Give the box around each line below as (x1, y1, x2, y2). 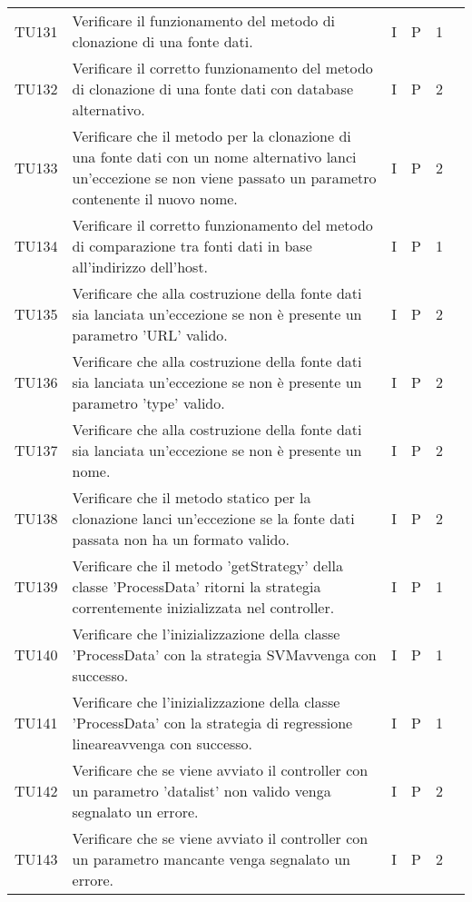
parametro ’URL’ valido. (72, 324, 228, 345)
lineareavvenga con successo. (72, 733, 253, 754)
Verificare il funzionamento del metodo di (72, 10, 336, 31)
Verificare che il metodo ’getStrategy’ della (72, 555, 343, 576)
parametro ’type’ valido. (72, 392, 225, 413)
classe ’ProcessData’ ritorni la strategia (72, 576, 321, 597)
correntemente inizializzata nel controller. (72, 597, 335, 618)
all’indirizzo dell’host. (72, 256, 209, 277)
